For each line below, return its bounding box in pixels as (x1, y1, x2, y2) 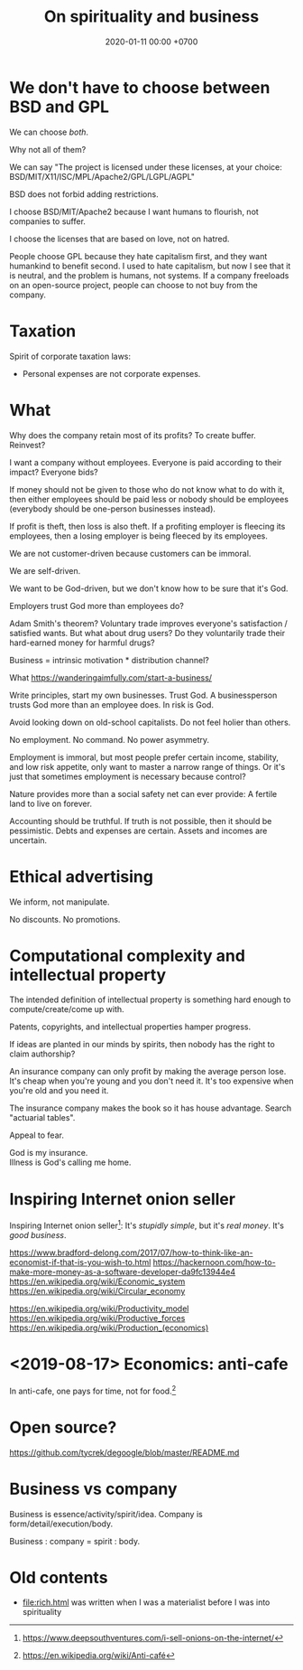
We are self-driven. (9, 565, 81, 576)
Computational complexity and (9, 945, 246, 966)
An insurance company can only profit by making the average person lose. (9, 1066, 287, 1077)
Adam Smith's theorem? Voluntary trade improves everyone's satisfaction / (9, 617, 289, 629)
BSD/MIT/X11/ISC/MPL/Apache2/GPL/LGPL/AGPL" (9, 171, 196, 182)
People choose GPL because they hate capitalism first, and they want (9, 250, 268, 261)
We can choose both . (9, 127, 88, 137)
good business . (9, 1230, 67, 1241)
